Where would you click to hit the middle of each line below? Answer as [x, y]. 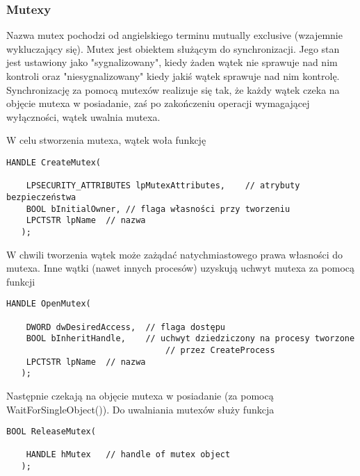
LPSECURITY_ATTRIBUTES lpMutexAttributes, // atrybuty [163, 186]
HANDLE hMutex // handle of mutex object [128, 455]
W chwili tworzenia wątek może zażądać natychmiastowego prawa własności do [175, 254]
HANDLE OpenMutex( [49, 304]
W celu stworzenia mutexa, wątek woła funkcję [106, 140]
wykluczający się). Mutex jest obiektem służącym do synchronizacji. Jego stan [173, 48]
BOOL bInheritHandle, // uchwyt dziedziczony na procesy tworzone [190, 339]
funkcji [21, 281]
